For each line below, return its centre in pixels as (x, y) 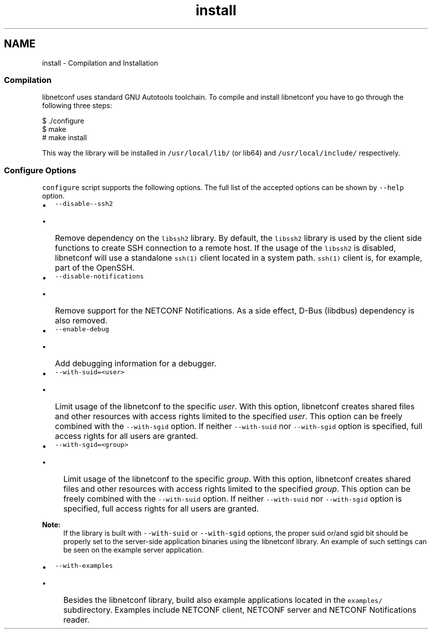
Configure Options (40, 170)
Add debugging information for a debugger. (136, 364)
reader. (76, 620)
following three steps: (77, 106)
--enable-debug (82, 329)
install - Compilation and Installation (100, 63)
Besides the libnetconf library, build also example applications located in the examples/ (223, 600)
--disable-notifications (99, 277)
